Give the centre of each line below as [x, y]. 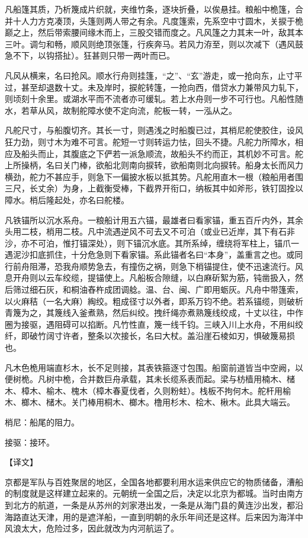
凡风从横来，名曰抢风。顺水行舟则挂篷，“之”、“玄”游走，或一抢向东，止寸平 [154, 75]
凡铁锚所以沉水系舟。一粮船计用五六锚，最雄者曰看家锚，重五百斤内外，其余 [154, 220]
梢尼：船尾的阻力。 [42, 422]
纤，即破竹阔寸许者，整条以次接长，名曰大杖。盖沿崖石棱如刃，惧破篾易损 [150, 336]
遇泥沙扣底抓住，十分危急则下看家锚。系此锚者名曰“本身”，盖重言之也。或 [150, 254]
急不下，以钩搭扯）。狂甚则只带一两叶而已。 [90, 55]
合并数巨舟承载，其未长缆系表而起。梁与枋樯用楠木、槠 [187, 379]
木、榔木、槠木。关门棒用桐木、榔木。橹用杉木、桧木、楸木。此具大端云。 [150, 402]
